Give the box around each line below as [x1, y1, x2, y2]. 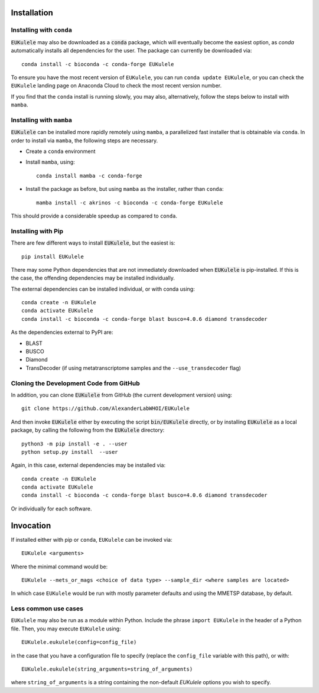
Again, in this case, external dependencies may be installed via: [11, 461, 165, 469]
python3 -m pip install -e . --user [21, 440, 128, 447]
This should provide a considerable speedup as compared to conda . [11, 212, 177, 219]
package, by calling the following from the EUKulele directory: [11, 427, 165, 434]
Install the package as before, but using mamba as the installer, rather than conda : [25, 186, 224, 193]
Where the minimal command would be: [11, 563, 108, 570]
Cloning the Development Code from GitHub [11, 379, 140, 387]
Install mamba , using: [25, 158, 75, 165]
